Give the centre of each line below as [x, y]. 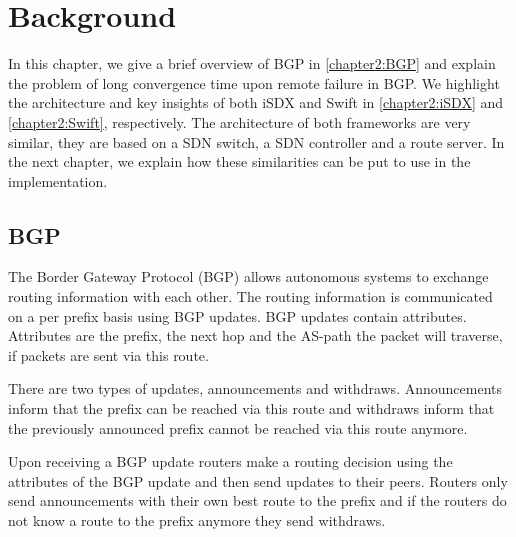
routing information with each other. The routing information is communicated [250, 296]
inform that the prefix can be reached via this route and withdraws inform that [251, 408]
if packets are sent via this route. [108, 354]
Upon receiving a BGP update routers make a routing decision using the [230, 461]
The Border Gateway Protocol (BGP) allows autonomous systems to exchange [248, 276]
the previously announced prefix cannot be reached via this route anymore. [238, 427]
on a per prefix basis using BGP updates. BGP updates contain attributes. [237, 315]
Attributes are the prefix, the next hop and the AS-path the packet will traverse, [255, 335]
